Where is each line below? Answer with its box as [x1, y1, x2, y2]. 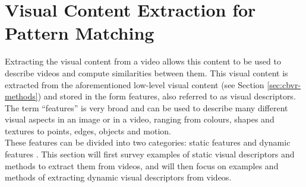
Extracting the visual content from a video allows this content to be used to [5, 55, 281, 67]
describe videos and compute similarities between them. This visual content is [5, 66, 288, 79]
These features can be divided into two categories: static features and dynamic [5, 136, 291, 149]
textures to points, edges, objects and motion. [5, 124, 171, 137]
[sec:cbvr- [267, 78, 301, 91]
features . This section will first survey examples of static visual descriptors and [5, 148, 295, 160]
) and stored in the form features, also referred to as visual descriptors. [37, 90, 296, 102]
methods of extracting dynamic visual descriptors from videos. [5, 171, 232, 183]
